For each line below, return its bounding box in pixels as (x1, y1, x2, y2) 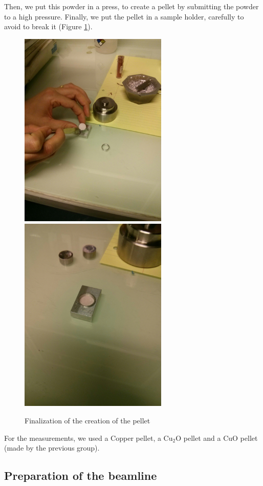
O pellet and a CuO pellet (176, 432, 258, 443)
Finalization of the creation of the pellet (25, 415, 150, 426)
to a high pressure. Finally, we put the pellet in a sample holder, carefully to (4, 11, 244, 22)
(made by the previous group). (4, 442, 100, 453)
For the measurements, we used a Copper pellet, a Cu (4, 432, 173, 443)
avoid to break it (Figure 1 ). (4, 21, 93, 32)
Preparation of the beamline (4, 468, 157, 483)
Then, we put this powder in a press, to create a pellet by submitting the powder (4, 1, 259, 11)
